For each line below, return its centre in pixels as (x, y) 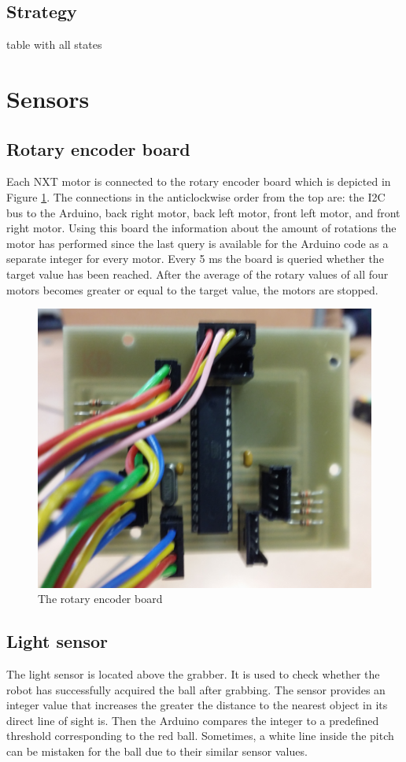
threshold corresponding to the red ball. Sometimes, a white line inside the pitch (200, 736)
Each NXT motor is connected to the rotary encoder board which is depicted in (199, 181)
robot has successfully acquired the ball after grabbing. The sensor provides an (196, 689)
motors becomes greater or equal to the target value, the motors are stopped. (192, 289)
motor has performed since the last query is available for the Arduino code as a (197, 243)
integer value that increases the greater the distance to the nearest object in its (197, 705)
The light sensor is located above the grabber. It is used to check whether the (193, 673)
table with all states (54, 44)
